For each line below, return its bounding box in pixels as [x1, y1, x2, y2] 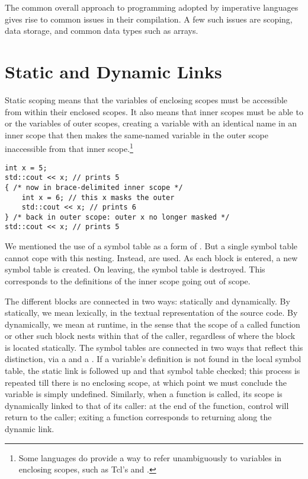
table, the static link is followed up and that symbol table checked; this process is [5, 364, 300, 377]
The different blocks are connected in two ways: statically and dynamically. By [5, 294, 290, 307]
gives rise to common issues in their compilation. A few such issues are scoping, [5, 12, 293, 25]
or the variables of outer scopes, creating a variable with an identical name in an [5, 117, 297, 129]
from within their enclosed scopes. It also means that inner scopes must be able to [5, 105, 303, 118]
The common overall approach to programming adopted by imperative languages [5, 1, 299, 13]
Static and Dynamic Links [5, 59, 222, 83]
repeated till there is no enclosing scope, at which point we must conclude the [5, 376, 287, 388]
